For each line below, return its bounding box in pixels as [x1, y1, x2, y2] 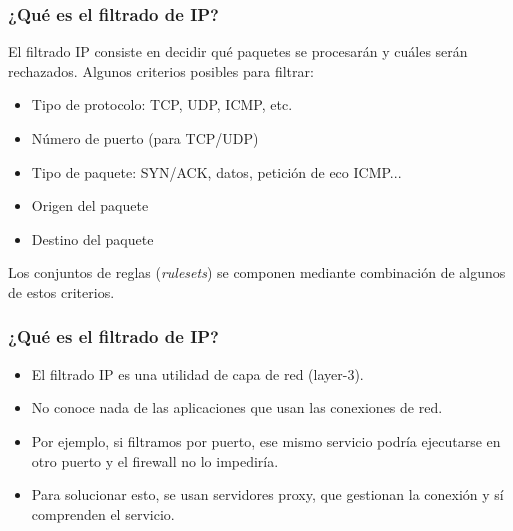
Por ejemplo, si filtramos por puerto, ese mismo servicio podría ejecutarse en [31, 430, 501, 451]
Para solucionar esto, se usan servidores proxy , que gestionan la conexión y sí [31, 484, 504, 505]
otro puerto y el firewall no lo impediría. [31, 450, 279, 471]
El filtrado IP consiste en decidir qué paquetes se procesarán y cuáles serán [8, 41, 468, 62]
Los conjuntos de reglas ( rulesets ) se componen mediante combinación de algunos [8, 262, 506, 283]
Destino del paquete [31, 228, 154, 249]
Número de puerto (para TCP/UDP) [31, 128, 259, 148]
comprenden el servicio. [31, 503, 175, 524]
